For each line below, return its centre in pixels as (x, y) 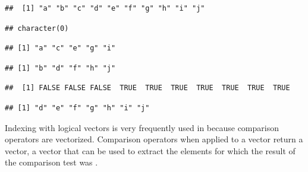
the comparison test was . (51, 162)
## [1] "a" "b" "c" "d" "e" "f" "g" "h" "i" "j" (105, 8)
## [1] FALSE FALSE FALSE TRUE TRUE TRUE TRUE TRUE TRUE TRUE (147, 88)
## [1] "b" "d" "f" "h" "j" (60, 68)
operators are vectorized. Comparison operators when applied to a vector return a (154, 139)
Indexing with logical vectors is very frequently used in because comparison (142, 127)
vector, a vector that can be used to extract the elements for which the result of (150, 150)
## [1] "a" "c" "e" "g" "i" (60, 48)
